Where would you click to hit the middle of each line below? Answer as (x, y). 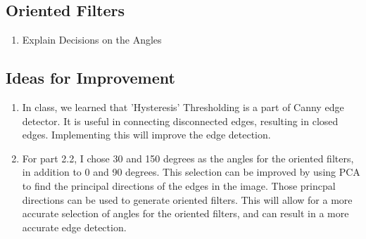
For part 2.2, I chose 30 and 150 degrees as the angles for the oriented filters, (188, 158)
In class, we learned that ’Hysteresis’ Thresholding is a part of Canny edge (183, 107)
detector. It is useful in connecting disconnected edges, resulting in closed (180, 121)
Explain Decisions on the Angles (92, 40)
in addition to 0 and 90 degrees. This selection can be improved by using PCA (191, 172)
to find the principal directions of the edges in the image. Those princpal (179, 185)
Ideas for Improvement (90, 78)
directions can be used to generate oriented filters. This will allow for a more (187, 199)
